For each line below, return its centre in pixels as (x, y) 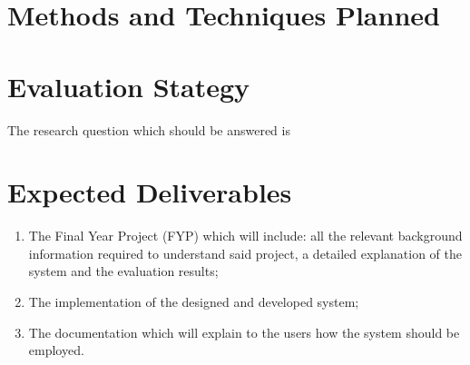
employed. (56, 350)
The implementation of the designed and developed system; (194, 301)
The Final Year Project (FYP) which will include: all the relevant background (245, 236)
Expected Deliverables (150, 192)
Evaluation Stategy (129, 86)
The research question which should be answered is (149, 129)
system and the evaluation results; (123, 271)
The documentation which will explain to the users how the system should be (244, 332)
